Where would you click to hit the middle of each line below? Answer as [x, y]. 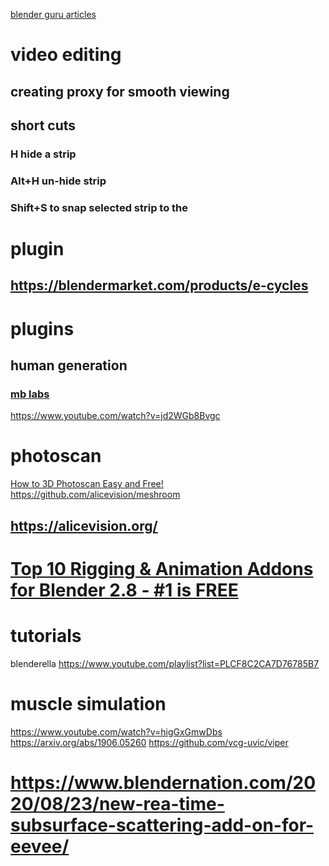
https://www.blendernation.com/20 [163, 782]
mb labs [30, 394]
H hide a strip [43, 154]
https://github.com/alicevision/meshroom [95, 495]
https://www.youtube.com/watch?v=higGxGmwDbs [116, 731]
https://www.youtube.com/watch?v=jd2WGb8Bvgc [115, 416]
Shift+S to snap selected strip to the [99, 207]
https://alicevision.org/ [84, 525]
